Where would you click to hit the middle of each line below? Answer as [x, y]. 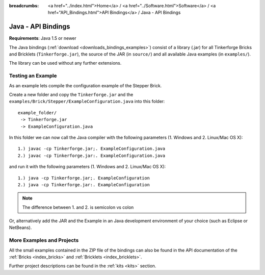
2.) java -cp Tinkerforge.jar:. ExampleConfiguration [84, 185]
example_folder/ [37, 112]
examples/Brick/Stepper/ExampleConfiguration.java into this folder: [87, 101]
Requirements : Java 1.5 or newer [43, 38]
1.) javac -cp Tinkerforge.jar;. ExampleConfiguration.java [92, 149]
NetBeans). [20, 227]
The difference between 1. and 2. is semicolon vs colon [78, 207]
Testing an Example [33, 76]
